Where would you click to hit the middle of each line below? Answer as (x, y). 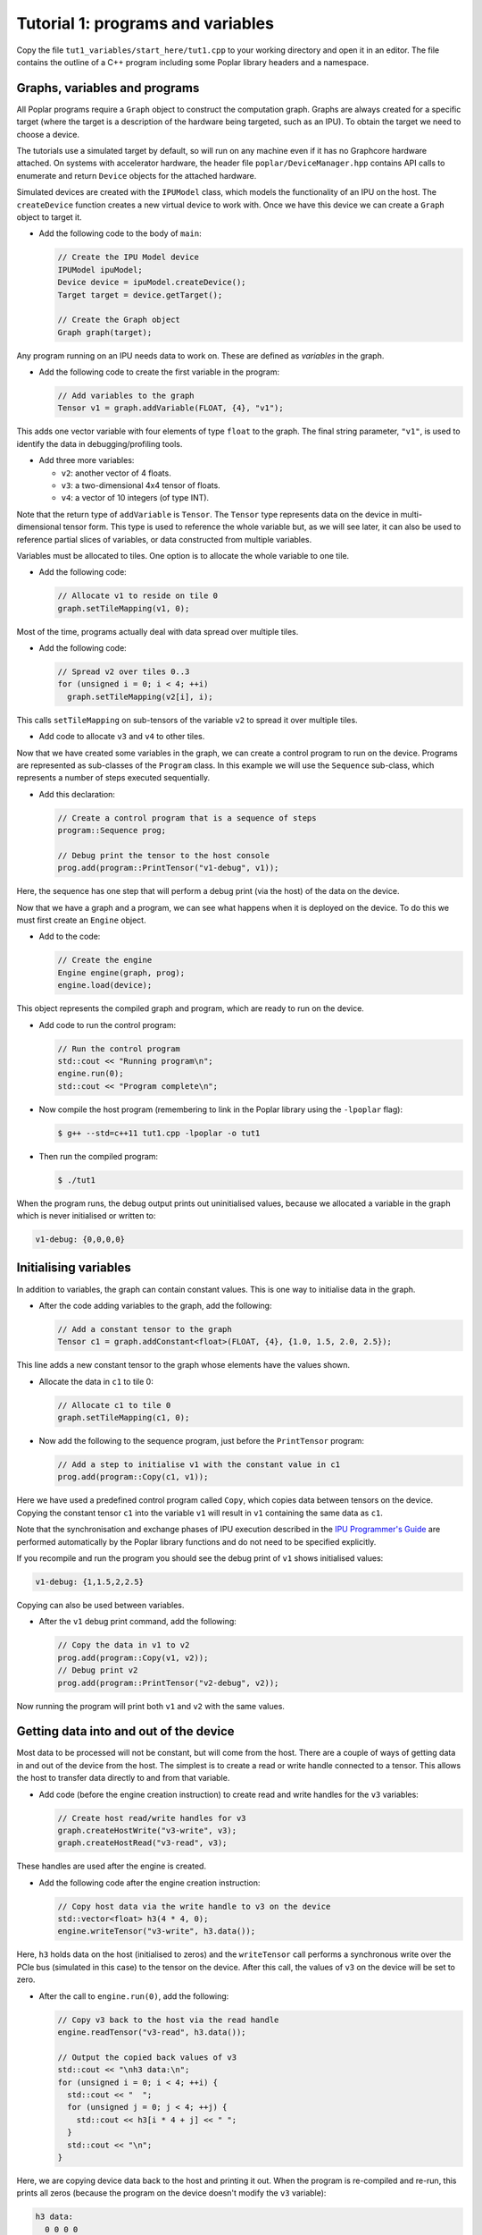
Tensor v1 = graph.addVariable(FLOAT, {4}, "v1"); (171, 408)
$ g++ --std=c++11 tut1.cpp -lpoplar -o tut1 (159, 1133)
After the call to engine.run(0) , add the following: (134, 1996)
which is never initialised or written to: (86, 1216)
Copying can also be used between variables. (100, 1605)
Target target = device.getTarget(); (140, 295)
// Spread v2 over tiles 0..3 (124, 672)
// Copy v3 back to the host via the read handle (168, 2020)
